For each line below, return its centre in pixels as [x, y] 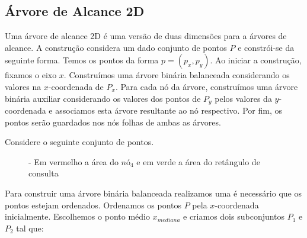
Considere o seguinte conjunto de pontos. [79, 142]
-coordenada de [76, 86]
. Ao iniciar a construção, [256, 60]
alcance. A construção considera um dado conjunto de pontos [116, 47]
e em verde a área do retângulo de [198, 161]
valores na [23, 86]
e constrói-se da [266, 47]
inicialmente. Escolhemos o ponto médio [77, 216]
